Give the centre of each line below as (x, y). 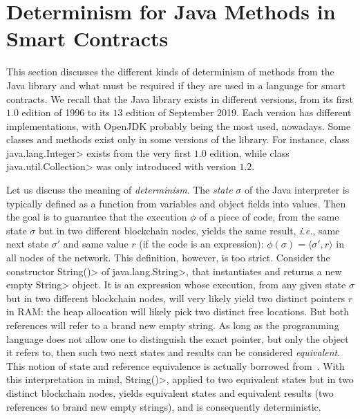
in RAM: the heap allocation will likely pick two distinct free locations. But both (178, 311)
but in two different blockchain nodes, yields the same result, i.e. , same (189, 230)
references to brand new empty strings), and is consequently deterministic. (164, 406)
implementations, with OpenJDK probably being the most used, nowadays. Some (179, 125)
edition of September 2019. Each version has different (239, 112)
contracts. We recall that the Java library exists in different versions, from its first (180, 99)
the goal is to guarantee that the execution (97, 217)
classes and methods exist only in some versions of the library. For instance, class (178, 139)
